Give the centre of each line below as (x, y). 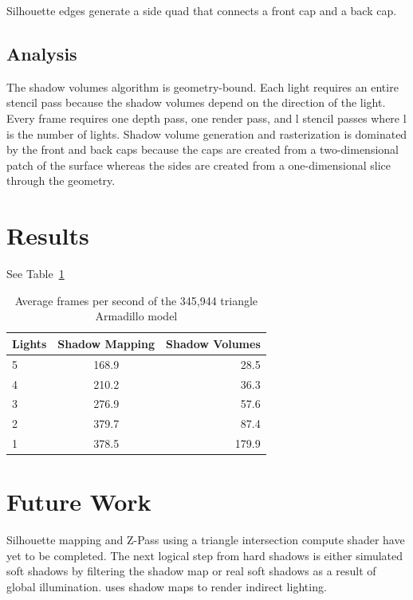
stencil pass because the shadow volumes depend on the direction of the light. (196, 102)
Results (48, 235)
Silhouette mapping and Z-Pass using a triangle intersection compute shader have (206, 540)
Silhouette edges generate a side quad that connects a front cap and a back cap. (202, 10)
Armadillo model (136, 316)
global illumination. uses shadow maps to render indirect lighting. (167, 587)
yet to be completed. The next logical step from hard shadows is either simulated (205, 555)
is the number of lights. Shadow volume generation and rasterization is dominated (207, 133)
